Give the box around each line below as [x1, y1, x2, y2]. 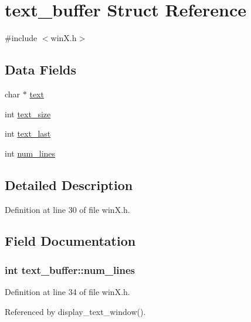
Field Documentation [5, 232, 136, 250]
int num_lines [5, 147, 56, 159]
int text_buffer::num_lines [5, 262, 135, 277]
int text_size [5, 107, 51, 120]
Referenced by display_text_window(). [5, 305, 146, 317]
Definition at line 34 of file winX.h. [5, 286, 130, 298]
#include [5, 32, 38, 44]
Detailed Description [5, 175, 133, 194]
